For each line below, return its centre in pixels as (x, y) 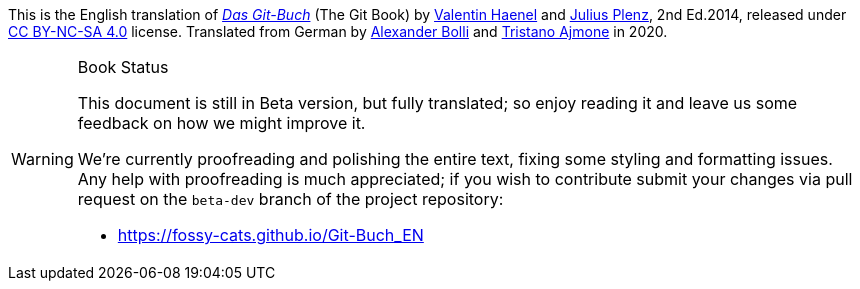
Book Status (123, 67)
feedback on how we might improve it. (221, 123)
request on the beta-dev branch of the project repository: (290, 199)
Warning (42, 159)
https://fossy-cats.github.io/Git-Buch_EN (270, 235)
